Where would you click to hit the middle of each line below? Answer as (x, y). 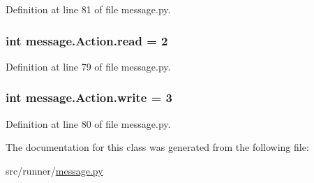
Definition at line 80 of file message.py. (88, 123)
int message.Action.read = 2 (87, 40)
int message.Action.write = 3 (89, 97)
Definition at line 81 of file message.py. (88, 9)
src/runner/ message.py (54, 170)
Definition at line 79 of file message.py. (88, 66)
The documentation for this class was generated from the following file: (157, 147)
